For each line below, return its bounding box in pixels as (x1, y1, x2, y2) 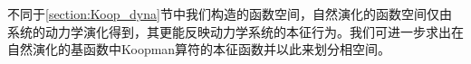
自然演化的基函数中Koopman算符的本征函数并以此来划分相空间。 (7, 40, 391, 59)
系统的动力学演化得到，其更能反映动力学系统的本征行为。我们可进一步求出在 (7, 22, 464, 41)
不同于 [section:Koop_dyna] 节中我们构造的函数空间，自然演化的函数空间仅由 (7, 5, 452, 23)
